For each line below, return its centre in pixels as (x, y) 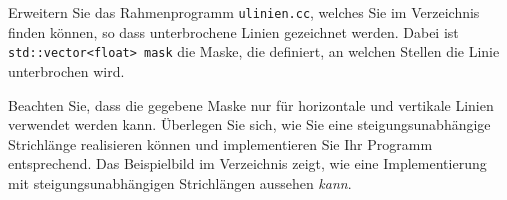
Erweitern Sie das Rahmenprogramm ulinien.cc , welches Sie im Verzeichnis (244, 12)
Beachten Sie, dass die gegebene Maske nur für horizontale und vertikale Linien (251, 104)
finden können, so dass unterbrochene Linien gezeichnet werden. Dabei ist (233, 31)
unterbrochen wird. (66, 70)
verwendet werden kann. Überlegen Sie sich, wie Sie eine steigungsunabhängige (249, 124)
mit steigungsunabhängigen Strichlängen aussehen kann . (180, 182)
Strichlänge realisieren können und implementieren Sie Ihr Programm (220, 143)
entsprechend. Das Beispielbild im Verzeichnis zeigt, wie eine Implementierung (247, 163)
